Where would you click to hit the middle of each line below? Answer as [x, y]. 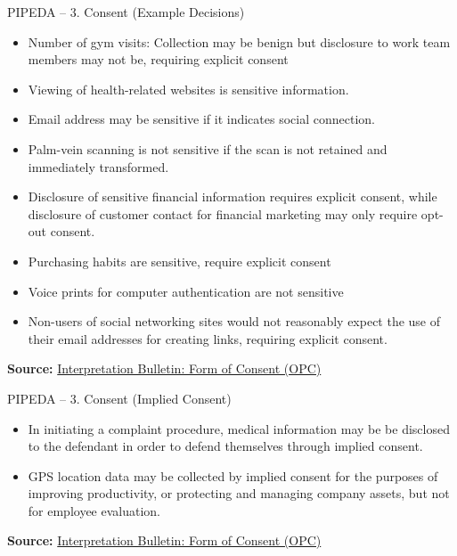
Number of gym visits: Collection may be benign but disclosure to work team [239, 41]
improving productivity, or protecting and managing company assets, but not [239, 493]
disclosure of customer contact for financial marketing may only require [223, 213]
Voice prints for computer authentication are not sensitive [186, 291]
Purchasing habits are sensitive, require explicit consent [180, 261]
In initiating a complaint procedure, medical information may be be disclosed [239, 428]
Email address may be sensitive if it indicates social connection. [201, 119]
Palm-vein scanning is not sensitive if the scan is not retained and [208, 148]
